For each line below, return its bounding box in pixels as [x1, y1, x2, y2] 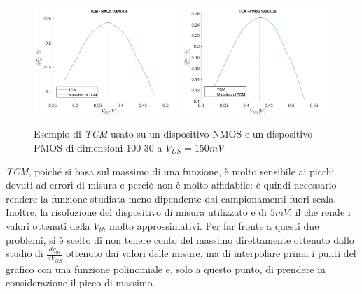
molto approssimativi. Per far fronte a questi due [109, 218, 319, 233]
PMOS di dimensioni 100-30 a [34, 140, 162, 154]
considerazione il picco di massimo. [6, 275, 155, 290]
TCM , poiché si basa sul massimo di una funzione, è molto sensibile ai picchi [6, 163, 335, 178]
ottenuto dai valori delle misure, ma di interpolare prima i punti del [66, 246, 356, 260]
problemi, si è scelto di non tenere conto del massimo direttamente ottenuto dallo [6, 232, 354, 247]
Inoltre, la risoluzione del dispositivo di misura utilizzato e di [6, 205, 267, 219]
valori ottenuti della [6, 218, 90, 233]
